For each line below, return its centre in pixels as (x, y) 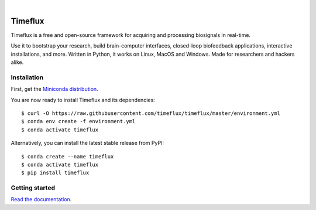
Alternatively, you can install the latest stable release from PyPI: (87, 143)
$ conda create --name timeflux (68, 156)
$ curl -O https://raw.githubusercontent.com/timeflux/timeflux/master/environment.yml (151, 114)
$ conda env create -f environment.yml (78, 121)
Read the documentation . (41, 199)
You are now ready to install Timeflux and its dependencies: (83, 100)
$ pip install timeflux (55, 173)
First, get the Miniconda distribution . (55, 89)
